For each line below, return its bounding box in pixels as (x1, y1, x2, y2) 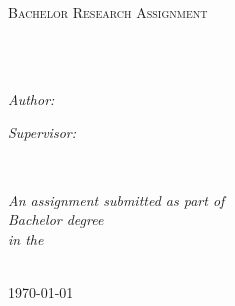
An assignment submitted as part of (8, 189, 225, 210)
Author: (8, 88, 55, 109)
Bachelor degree (8, 209, 104, 230)
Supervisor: (8, 122, 76, 143)
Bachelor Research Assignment (8, 2, 208, 22)
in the (8, 228, 44, 249)
